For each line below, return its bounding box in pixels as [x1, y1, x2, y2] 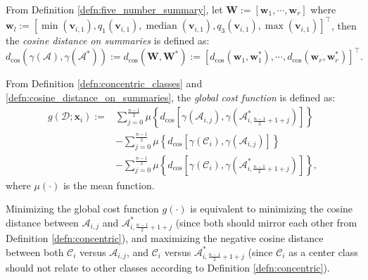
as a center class [288, 244, 358, 259]
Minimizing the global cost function [6, 201, 159, 216]
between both [6, 244, 64, 259]
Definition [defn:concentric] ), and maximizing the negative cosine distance [6, 231, 324, 246]
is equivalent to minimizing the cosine [190, 201, 353, 216]
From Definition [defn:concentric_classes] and [6, 76, 203, 91]
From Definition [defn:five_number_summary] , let [6, 2, 223, 16]
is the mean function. [63, 177, 155, 192]
